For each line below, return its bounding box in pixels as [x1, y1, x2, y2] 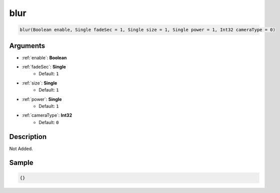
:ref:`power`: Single [21, 96, 62, 102]
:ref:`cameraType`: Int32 [21, 112, 72, 118]
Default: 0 [38, 119, 59, 125]
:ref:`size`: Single [21, 80, 57, 86]
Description [9, 132, 47, 141]
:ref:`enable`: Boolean [21, 54, 67, 60]
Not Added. [9, 145, 33, 151]
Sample [9, 158, 33, 167]
